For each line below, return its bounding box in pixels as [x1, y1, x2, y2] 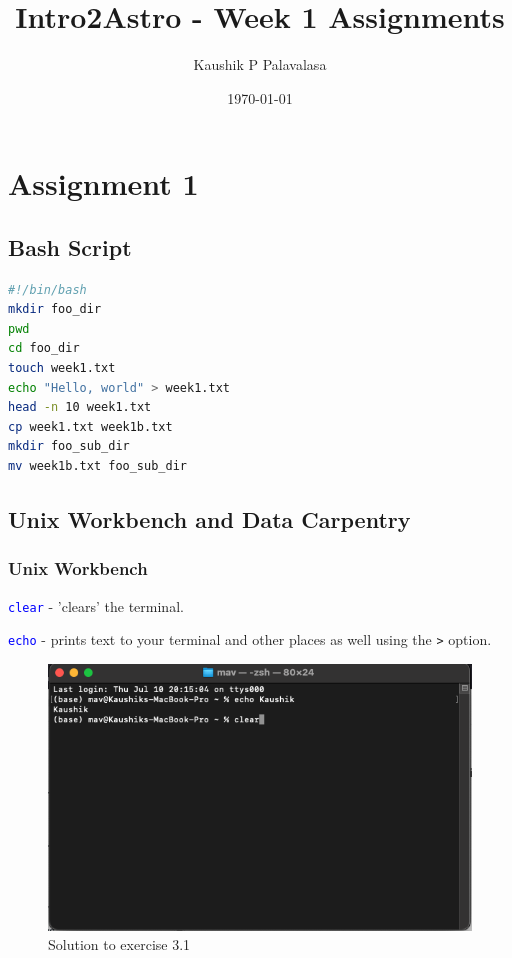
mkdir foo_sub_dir [8, 439, 130, 454]
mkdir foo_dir [8, 302, 102, 317]
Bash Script [8, 231, 132, 262]
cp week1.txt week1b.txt [8, 419, 173, 434]
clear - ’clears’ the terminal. [8, 595, 184, 616]
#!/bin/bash [8, 282, 87, 297]
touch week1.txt [8, 361, 116, 376]
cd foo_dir [8, 341, 80, 356]
